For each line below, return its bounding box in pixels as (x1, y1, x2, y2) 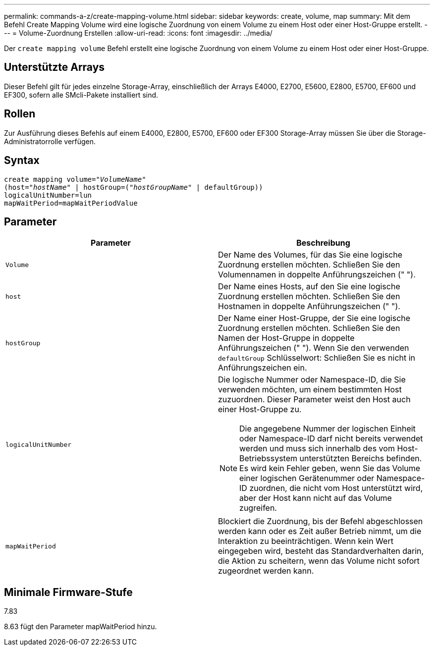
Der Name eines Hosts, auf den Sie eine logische (218, 281, 400, 292)
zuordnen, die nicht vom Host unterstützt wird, (249, 483, 423, 493)
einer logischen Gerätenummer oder (239, 473, 375, 484)
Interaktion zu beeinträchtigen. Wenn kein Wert (218, 536, 393, 546)
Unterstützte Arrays (4, 61, 105, 74)
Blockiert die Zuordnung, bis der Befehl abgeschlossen (218, 516, 423, 527)
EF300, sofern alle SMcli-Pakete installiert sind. (4, 90, 159, 99)
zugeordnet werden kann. (218, 566, 314, 576)
